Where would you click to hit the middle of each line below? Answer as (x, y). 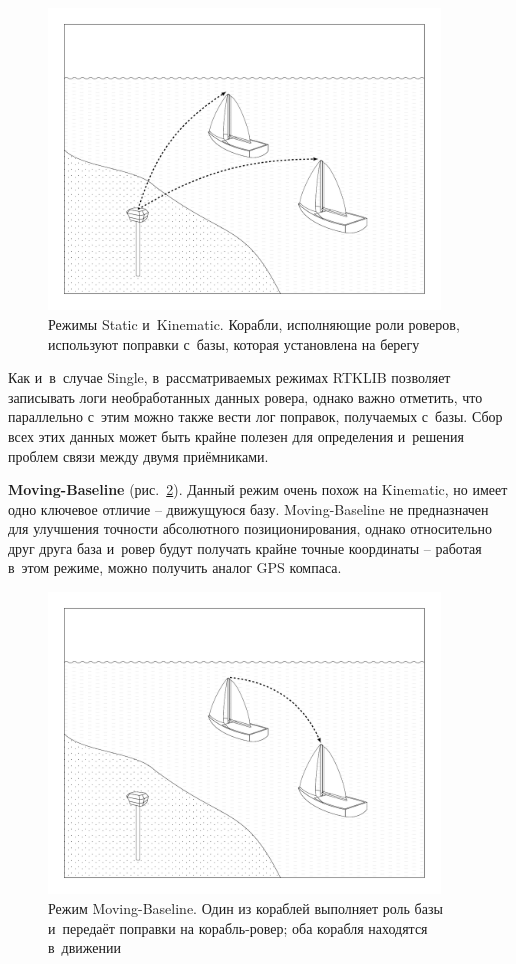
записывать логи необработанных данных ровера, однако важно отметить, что (245, 396)
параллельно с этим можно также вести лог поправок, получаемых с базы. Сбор (255, 416)
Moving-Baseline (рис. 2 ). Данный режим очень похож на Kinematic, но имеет (258, 489)
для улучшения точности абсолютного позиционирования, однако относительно (250, 528)
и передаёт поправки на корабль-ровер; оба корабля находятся (238, 927)
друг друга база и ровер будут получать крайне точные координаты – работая (245, 547)
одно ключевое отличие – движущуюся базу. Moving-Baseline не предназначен (248, 508)
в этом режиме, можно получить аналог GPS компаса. (175, 567)
